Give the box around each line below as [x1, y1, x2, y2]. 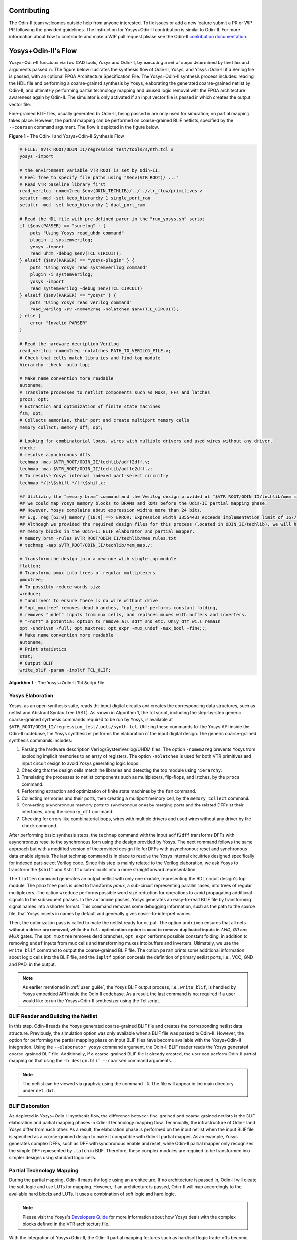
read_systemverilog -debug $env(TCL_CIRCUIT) [30, 285, 143, 291]
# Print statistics [19, 646, 67, 652]
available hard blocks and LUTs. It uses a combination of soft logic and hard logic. [9, 1191, 176, 1197]
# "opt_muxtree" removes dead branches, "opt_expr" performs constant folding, [19, 605, 218, 610]
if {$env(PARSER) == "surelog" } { [19, 223, 106, 229]
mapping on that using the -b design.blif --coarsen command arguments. [9, 1058, 173, 1064]
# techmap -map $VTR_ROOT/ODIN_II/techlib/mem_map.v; [19, 542, 153, 548]
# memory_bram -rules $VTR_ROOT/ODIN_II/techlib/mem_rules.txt [19, 535, 177, 541]
